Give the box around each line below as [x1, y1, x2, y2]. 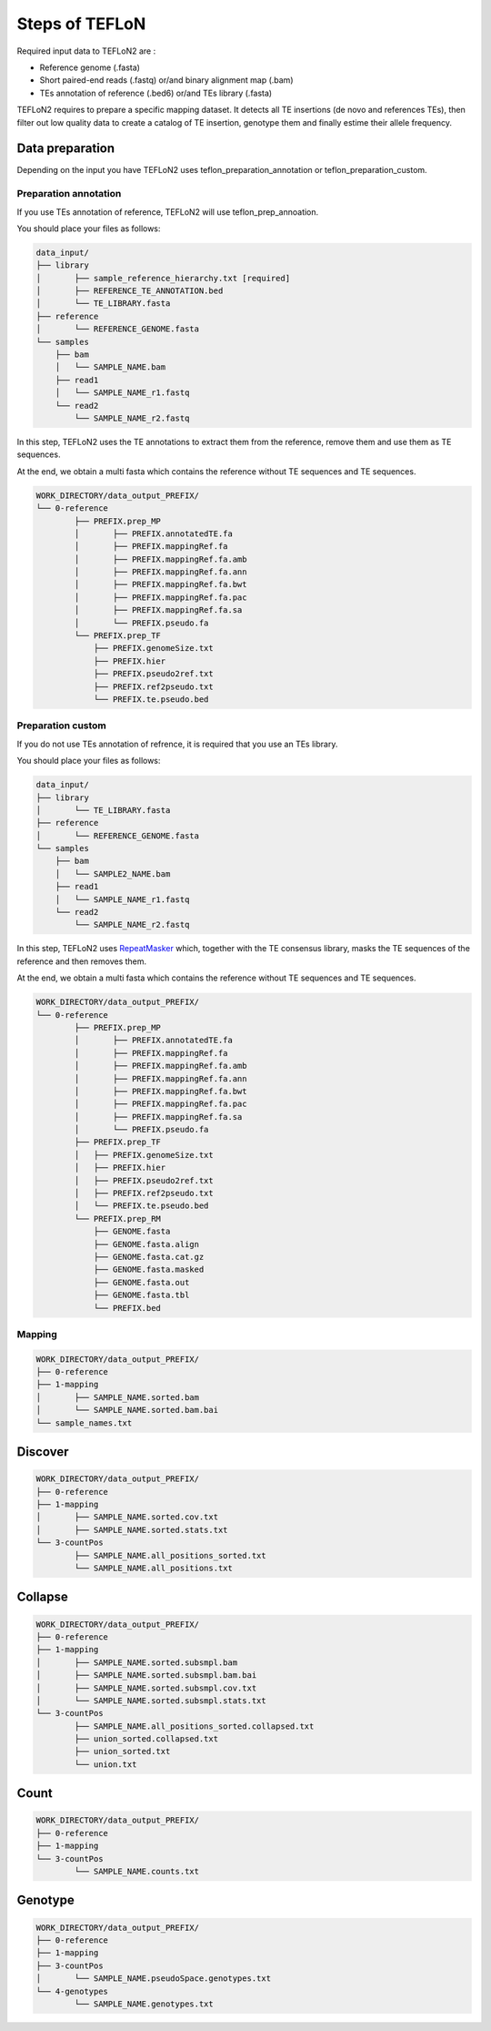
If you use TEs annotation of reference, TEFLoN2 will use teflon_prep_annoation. [16, 206, 319, 218]
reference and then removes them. [16, 956, 147, 967]
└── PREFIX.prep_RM [74, 1214, 161, 1224]
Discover [16, 1444, 69, 1460]
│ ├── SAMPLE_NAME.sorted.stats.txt [35, 1525, 228, 1535]
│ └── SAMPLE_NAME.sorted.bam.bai [35, 1405, 218, 1416]
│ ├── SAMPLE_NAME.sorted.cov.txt [35, 1512, 218, 1522]
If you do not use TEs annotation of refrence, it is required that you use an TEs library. [16, 738, 338, 749]
